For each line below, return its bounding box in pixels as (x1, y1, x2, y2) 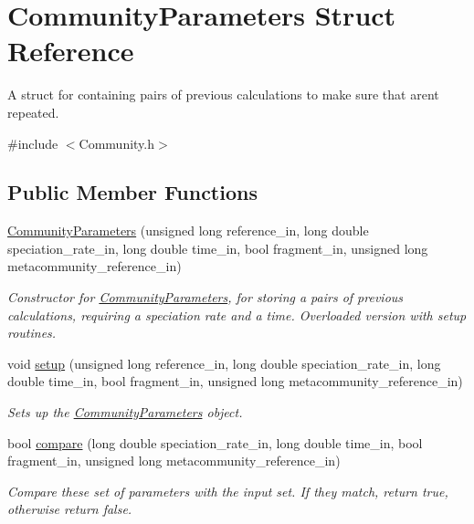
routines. (7, 323, 57, 342)
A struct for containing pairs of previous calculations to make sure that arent (7, 85, 439, 104)
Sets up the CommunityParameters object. (7, 403, 243, 422)
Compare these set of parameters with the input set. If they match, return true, (7, 481, 448, 500)
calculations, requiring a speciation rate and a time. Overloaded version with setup (7, 305, 467, 324)
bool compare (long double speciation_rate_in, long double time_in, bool (7, 433, 423, 452)
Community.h (79, 133, 155, 152)
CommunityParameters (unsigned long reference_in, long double (7, 221, 369, 240)
